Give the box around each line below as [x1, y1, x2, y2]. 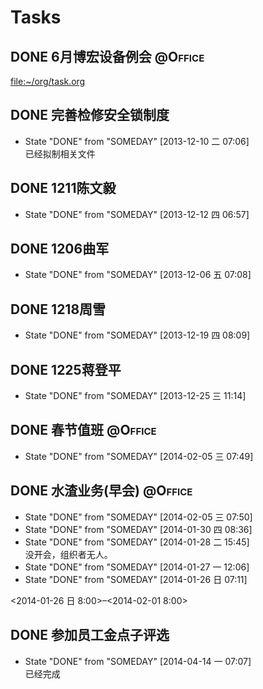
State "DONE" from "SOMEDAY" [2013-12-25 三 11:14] [24, 390, 247, 402]
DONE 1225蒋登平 [10, 361, 122, 378]
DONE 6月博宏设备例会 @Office [10, 48, 205, 65]
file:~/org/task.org [10, 76, 86, 87]
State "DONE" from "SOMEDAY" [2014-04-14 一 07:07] [24, 655, 252, 667]
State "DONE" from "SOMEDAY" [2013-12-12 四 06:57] [24, 208, 250, 220]
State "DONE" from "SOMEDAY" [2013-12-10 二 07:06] [24, 135, 250, 147]
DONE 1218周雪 [10, 301, 107, 318]
